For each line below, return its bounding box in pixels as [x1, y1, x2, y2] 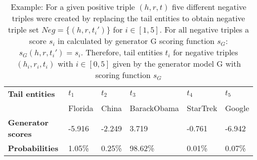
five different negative [172, 1, 247, 12]
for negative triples [173, 46, 238, 58]
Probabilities [8, 142, 59, 154]
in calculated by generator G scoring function [57, 35, 214, 46]
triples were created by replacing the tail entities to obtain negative [12, 12, 245, 24]
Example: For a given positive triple [10, 1, 135, 12]
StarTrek [186, 102, 217, 114]
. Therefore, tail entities [81, 46, 163, 58]
